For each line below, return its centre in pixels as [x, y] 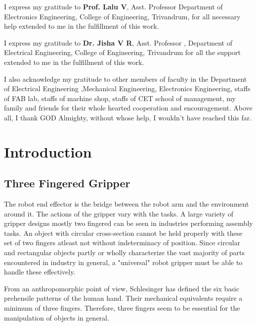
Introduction [48, 151]
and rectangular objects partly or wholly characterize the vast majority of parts [125, 252]
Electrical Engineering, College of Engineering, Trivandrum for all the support [122, 52]
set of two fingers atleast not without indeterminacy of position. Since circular [122, 243]
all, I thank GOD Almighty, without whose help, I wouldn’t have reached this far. [128, 117]
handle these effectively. [40, 272]
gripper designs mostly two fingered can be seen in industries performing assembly [128, 223]
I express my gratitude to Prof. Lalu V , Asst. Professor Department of [113, 6]
